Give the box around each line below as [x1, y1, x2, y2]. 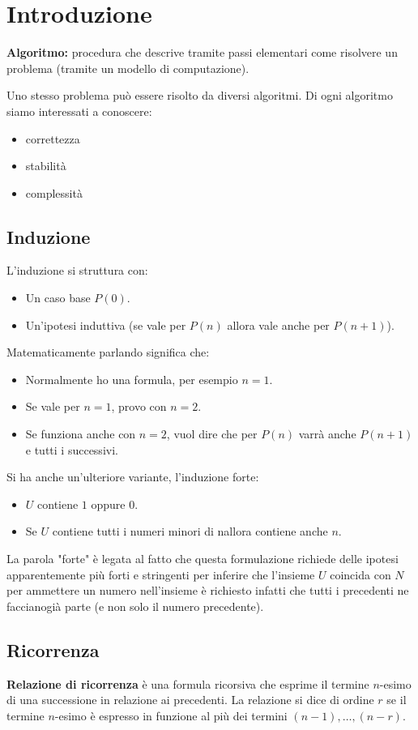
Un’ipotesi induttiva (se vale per [25, 316, 186, 333]
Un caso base [25, 289, 91, 306]
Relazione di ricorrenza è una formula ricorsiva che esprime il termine [6, 675, 369, 692]
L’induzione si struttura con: [6, 262, 148, 279]
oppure [91, 495, 126, 512]
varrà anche [298, 425, 356, 442]
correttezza [25, 130, 80, 147]
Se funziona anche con [25, 425, 136, 442]
